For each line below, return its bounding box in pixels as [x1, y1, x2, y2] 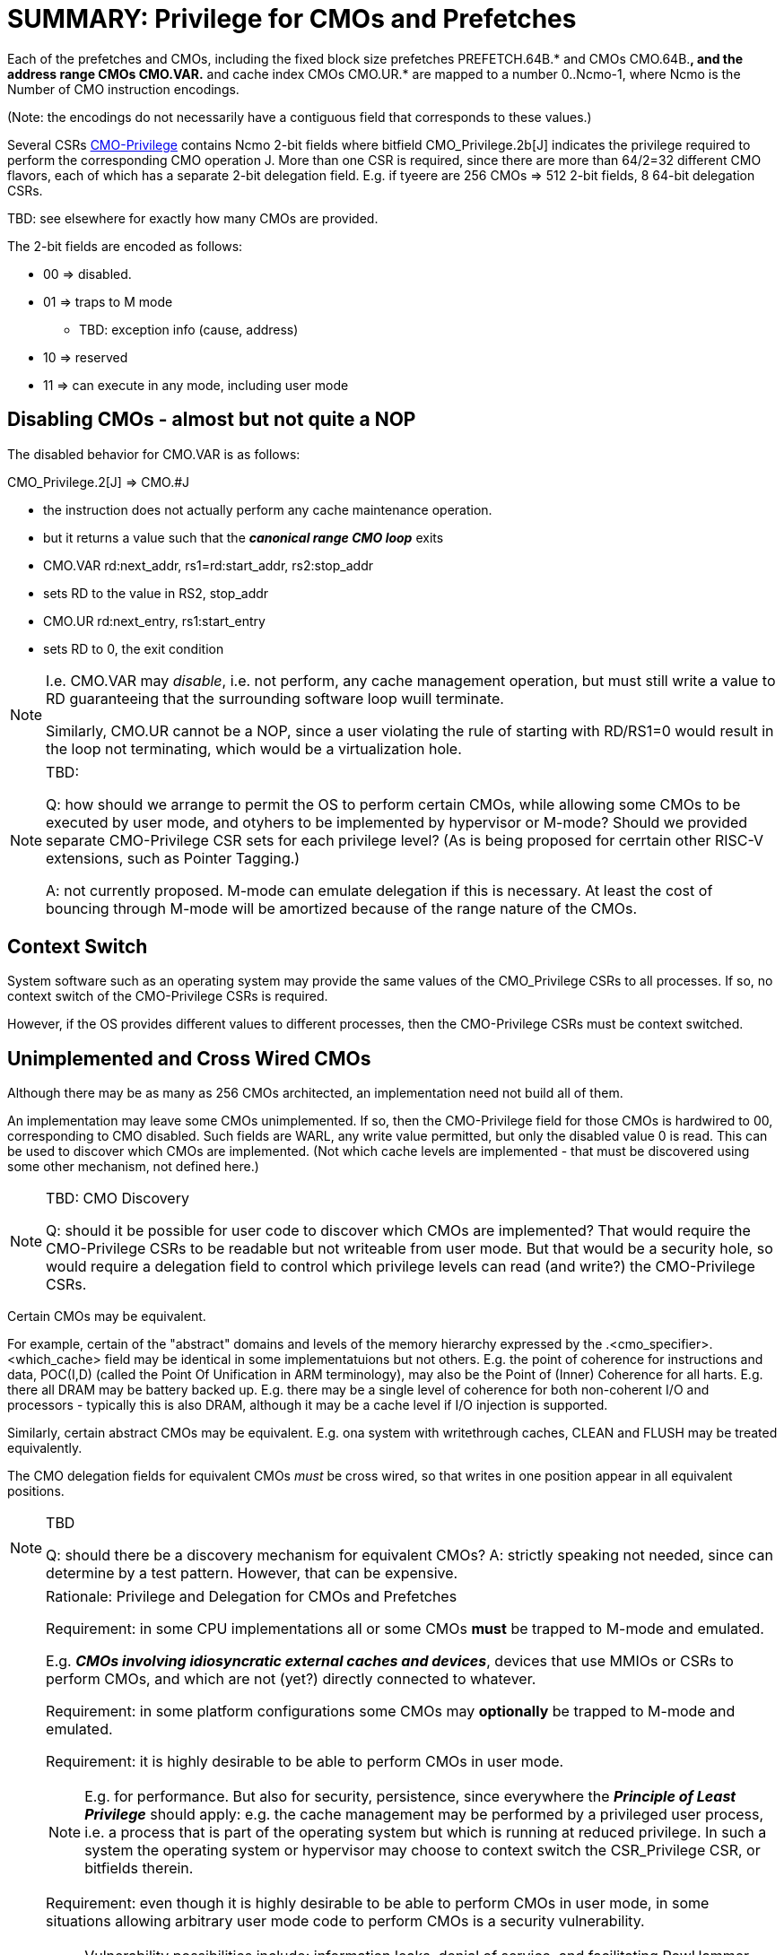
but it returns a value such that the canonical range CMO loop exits [43, 529, 444, 545]
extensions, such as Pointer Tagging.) [46, 848, 301, 867]
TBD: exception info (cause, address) [79, 321, 299, 337]
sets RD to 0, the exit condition [43, 640, 224, 656]
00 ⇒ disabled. [43, 265, 132, 282]
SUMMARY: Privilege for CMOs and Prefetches [7, 4, 577, 34]
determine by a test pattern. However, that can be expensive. [46, 1564, 458, 1583]
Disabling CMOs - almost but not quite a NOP [7, 408, 416, 431]
